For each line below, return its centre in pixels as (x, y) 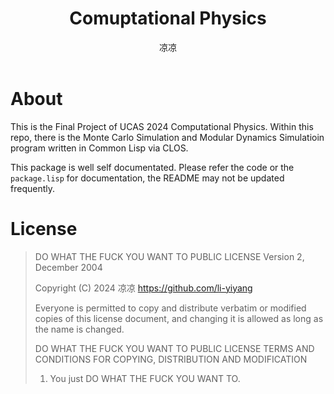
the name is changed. (79, 329)
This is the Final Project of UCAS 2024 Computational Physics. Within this (162, 126)
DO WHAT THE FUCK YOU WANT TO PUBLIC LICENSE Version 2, (169, 256)
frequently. (32, 188)
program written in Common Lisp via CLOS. (99, 148)
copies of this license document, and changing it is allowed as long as (179, 318)
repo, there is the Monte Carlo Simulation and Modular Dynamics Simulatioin (167, 137)
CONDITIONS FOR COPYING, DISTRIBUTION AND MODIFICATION (171, 359)
